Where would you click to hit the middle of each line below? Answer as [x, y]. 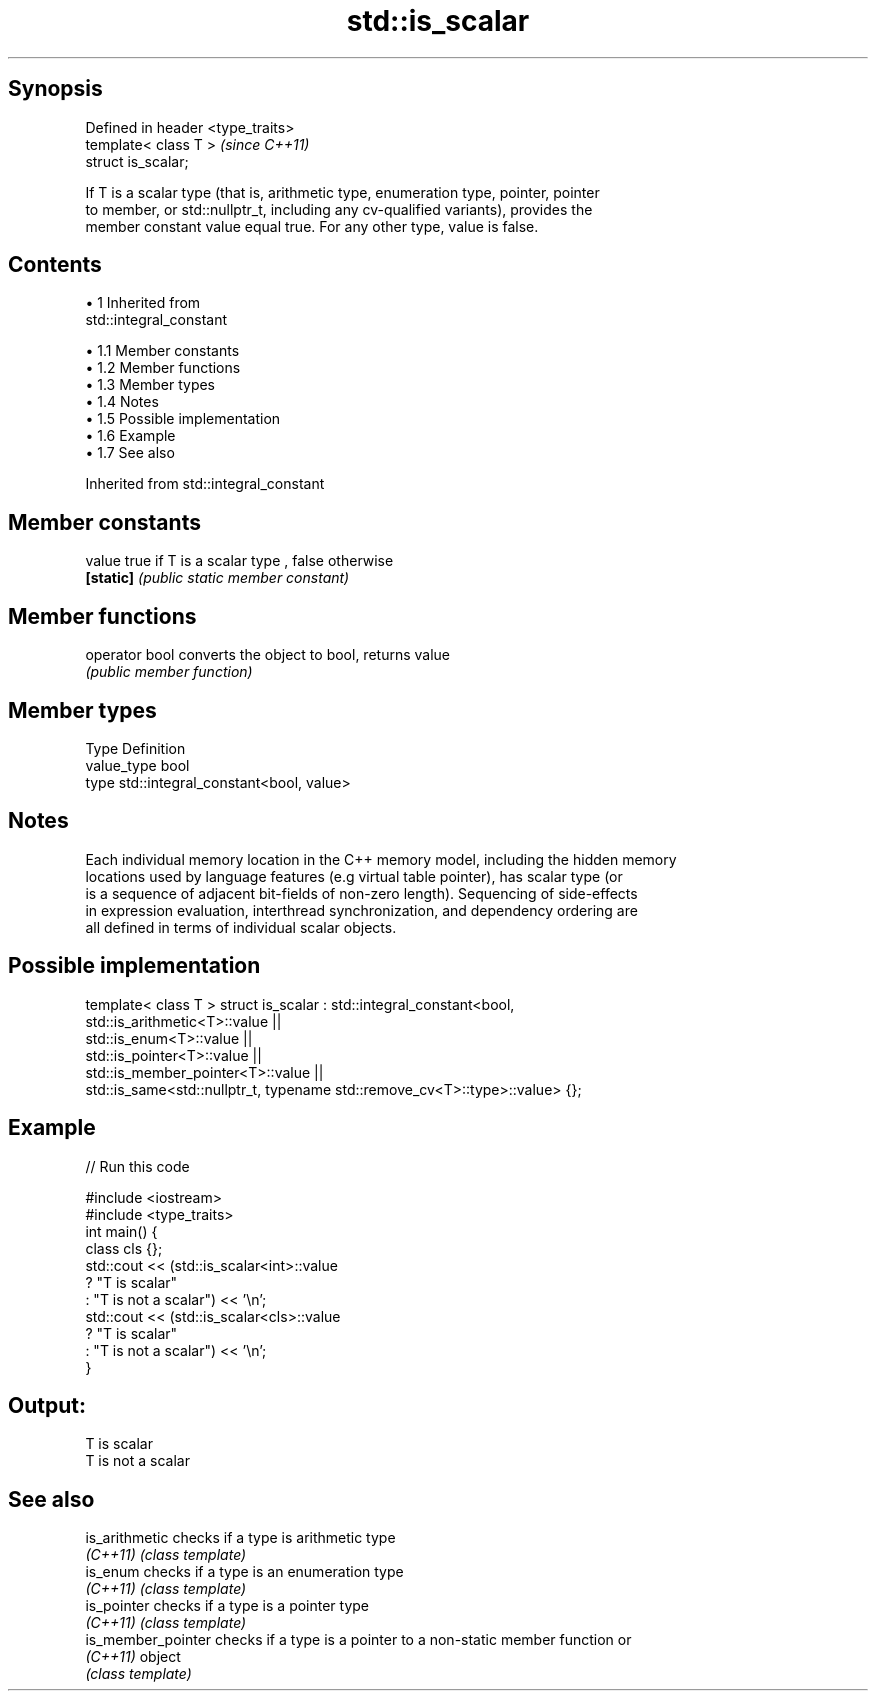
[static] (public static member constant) [217, 578]
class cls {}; [124, 1248]
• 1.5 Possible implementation [183, 419]
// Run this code [137, 1166]
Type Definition [135, 748]
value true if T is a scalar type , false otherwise [239, 561]
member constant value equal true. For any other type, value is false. [312, 226]
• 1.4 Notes [122, 402]
